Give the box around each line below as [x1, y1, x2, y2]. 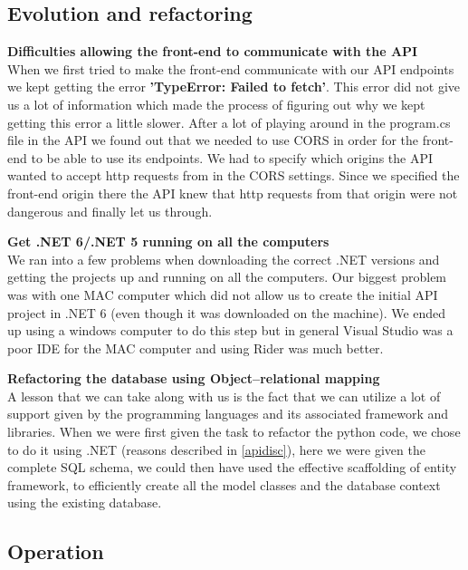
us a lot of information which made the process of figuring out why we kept [7, 94, 425, 113]
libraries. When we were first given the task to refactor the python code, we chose [7, 422, 461, 441]
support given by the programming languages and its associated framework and [7, 404, 449, 423]
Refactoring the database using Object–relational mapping [7, 369, 380, 388]
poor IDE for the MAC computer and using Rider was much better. [7, 338, 384, 357]
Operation [7, 537, 104, 565]
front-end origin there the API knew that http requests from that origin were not [7, 183, 458, 202]
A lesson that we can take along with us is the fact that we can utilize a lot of [7, 386, 441, 405]
